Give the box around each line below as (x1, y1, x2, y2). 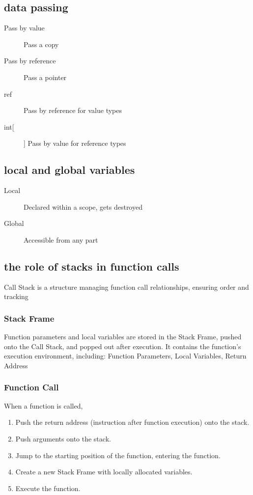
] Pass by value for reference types (24, 138, 126, 148)
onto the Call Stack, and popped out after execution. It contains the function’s (4, 341, 241, 351)
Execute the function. (15, 483, 81, 493)
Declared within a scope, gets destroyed (24, 201, 142, 212)
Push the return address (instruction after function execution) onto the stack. (15, 417, 250, 427)
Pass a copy (24, 39, 59, 49)
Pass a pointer (24, 72, 67, 82)
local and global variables (4, 162, 135, 177)
